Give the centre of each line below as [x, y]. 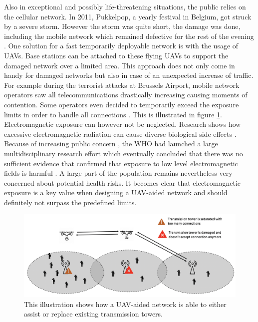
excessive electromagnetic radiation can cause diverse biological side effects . [120, 134]
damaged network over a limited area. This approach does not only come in [120, 65]
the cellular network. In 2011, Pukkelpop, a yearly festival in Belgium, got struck [128, 16]
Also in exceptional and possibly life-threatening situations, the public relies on [125, 6]
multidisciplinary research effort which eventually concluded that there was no [124, 153]
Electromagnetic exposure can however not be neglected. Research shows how [123, 124]
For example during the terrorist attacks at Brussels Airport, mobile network [122, 85]
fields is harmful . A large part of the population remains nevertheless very [118, 173]
